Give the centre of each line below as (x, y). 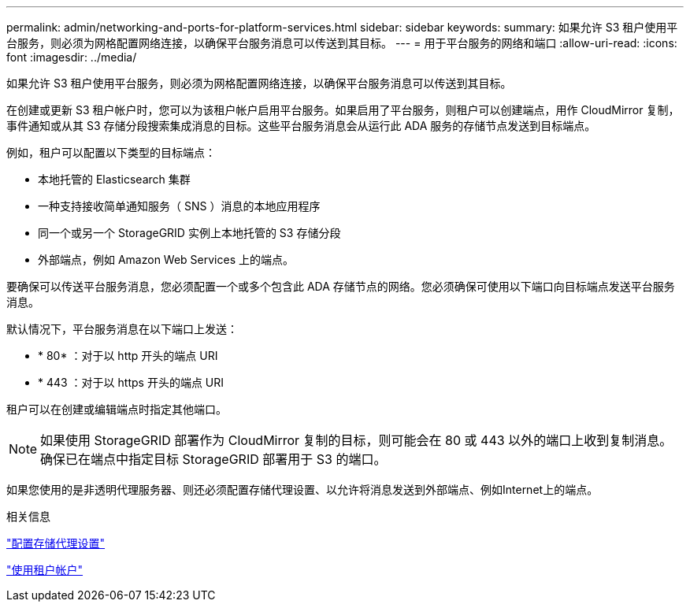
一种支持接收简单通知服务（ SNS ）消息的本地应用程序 (179, 206)
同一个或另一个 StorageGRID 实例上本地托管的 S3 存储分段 (189, 233)
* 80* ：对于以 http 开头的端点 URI (128, 356)
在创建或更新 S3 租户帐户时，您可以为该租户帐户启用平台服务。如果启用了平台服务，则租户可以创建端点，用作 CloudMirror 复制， (343, 110)
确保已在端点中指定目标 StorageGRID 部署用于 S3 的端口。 (213, 459)
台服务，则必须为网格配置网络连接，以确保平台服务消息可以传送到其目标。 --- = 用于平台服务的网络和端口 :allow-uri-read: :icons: (342, 43)
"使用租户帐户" (45, 570)
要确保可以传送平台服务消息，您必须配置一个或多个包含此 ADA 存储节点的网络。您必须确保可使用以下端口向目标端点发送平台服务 (341, 286)
